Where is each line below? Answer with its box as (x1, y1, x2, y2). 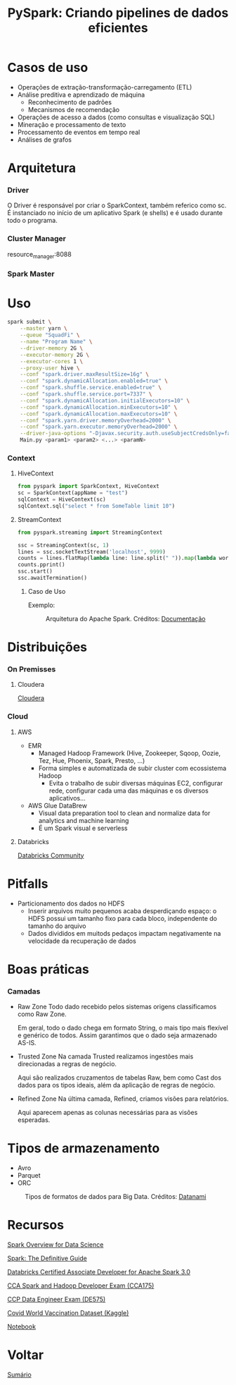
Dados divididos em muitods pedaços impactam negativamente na (27, 929, 221, 937)
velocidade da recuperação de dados (27, 936, 137, 945)
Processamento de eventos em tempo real (17, 128, 140, 136)
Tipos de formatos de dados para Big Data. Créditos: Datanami (25, 1192, 206, 1201)
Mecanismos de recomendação (27, 105, 120, 114)
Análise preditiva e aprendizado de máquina (17, 90, 145, 99)
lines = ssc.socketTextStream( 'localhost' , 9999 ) (17, 548, 166, 555)
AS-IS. (17, 1039, 37, 1047)
